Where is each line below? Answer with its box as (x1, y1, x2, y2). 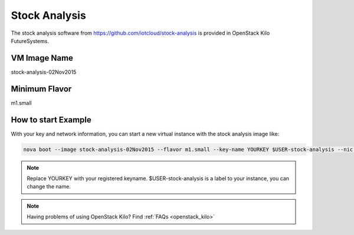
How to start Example (11, 115, 91, 125)
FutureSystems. (11, 37, 50, 44)
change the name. (27, 183, 71, 190)
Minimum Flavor (11, 84, 72, 94)
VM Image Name (11, 53, 74, 63)
